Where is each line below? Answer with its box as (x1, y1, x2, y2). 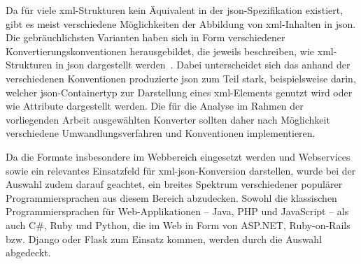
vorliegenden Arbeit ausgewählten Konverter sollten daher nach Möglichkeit (6, 112, 330, 126)
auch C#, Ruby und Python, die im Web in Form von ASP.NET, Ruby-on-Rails (6, 217, 351, 232)
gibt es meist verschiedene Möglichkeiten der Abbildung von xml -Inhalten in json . (6, 16, 356, 31)
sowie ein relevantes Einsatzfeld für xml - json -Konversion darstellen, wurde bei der (6, 163, 356, 177)
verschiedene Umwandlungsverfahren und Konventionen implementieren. (6, 126, 316, 140)
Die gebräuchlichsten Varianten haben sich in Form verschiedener (6, 30, 285, 45)
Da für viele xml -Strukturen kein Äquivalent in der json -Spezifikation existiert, (6, 3, 344, 17)
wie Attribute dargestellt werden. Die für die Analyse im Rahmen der (6, 98, 304, 113)
